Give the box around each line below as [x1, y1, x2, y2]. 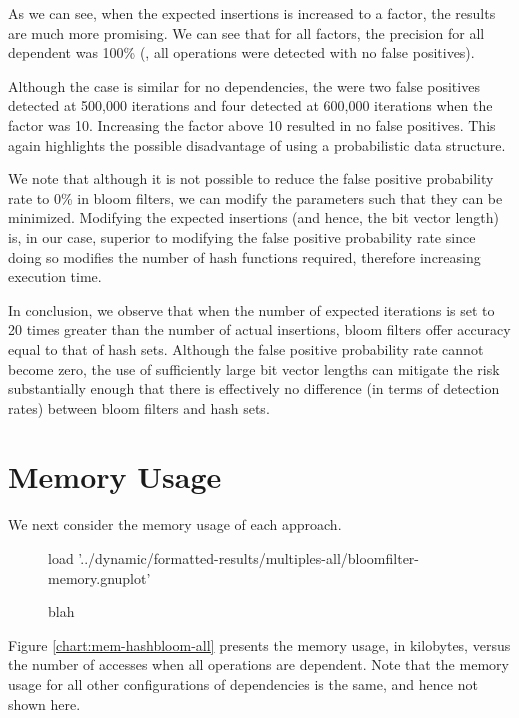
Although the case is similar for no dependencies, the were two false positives [8, 75, 480, 96]
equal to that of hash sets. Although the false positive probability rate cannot [8, 338, 484, 359]
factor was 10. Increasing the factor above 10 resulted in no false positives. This [8, 114, 496, 135]
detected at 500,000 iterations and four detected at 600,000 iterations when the [8, 95, 493, 116]
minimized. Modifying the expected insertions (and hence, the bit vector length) [8, 207, 500, 228]
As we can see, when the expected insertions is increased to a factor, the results [8, 3, 496, 23]
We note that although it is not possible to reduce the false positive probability [8, 168, 494, 189]
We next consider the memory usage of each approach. [8, 514, 342, 535]
